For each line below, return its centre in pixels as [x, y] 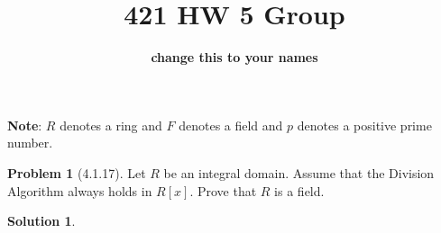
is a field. [299, 190]
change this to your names [234, 57]
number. [30, 143]
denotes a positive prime [364, 125]
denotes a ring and [111, 125]
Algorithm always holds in [80, 190]
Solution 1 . [41, 221]
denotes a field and [231, 125]
